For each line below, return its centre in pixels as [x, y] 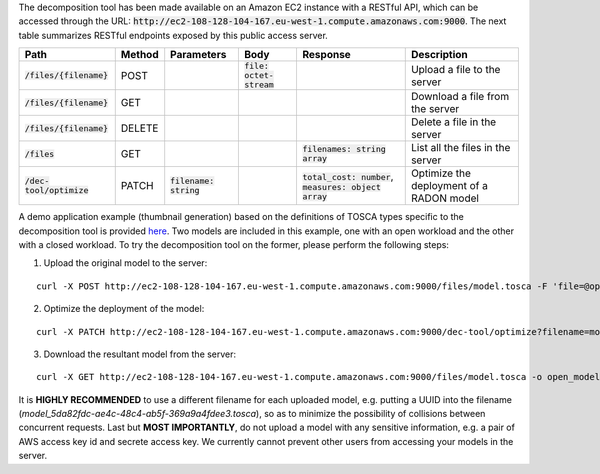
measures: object [341, 187]
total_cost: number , [347, 177]
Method [139, 55]
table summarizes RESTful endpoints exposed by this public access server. [173, 35]
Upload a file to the [455, 69]
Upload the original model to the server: [125, 263]
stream [258, 85]
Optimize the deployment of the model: [124, 309]
